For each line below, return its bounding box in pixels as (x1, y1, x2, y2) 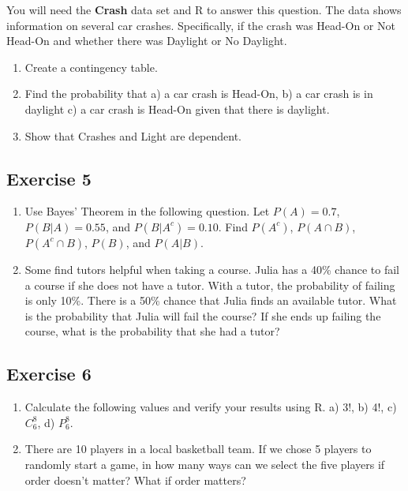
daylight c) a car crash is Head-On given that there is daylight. (24, 100, 330, 117)
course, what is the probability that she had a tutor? (24, 323, 280, 339)
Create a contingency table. (24, 58, 158, 75)
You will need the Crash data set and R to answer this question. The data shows (6, 2, 402, 17)
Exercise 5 (6, 166, 92, 190)
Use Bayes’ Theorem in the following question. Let (24, 203, 270, 219)
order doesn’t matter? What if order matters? (24, 471, 246, 488)
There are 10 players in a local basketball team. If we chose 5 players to (24, 440, 372, 457)
